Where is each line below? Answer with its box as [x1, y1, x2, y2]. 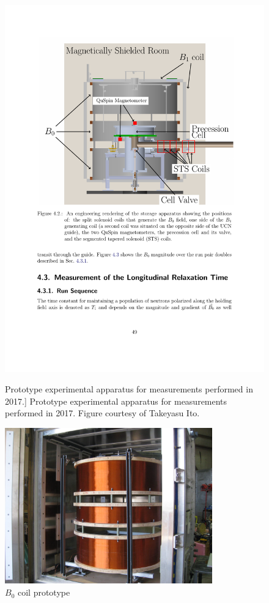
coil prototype [17, 586, 70, 599]
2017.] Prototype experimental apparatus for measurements [5, 394, 227, 407]
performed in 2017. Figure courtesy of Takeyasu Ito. [5, 406, 200, 419]
